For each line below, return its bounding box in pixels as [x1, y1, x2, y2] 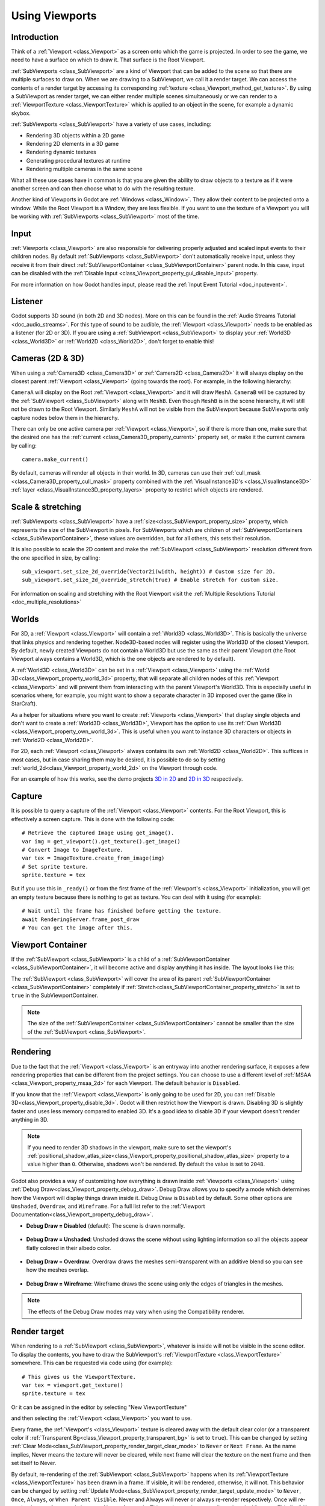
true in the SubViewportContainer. [11, 992, 99, 999]
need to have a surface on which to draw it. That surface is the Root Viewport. [11, 56, 205, 63]
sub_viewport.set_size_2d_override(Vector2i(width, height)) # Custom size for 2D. [22, 568, 276, 575]
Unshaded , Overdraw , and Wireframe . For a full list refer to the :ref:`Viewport [11, 1202, 205, 1210]
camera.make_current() [22, 456, 89, 463]
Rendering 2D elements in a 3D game [26, 140, 119, 147]
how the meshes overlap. [26, 1266, 89, 1273]
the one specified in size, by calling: [11, 554, 101, 561]
